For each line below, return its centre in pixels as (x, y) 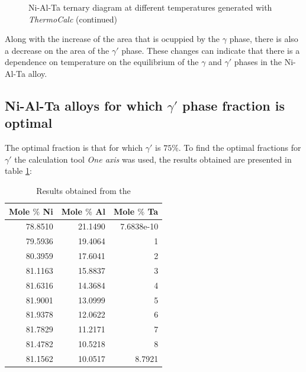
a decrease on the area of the (57, 50)
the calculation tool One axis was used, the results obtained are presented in (153, 159)
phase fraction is (233, 105)
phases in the (258, 62)
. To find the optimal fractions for (240, 148)
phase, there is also (264, 39)
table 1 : (18, 171)
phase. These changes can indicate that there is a (211, 50)
